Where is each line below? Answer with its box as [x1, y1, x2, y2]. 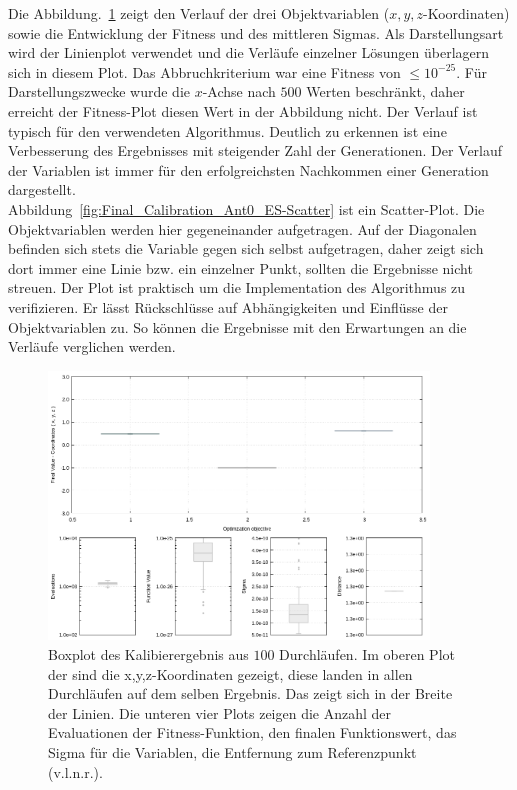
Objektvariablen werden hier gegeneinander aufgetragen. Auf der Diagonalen [8, 218, 477, 239]
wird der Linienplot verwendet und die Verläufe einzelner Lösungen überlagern [8, 42, 490, 63]
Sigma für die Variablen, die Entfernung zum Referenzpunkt [48, 742, 417, 763]
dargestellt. [8, 179, 76, 200]
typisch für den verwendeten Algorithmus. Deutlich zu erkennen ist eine [8, 120, 447, 141]
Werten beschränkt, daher [306, 81, 465, 102]
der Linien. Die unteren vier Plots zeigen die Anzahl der [48, 702, 392, 723]
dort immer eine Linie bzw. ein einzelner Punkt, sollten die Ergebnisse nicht [8, 257, 473, 278]
